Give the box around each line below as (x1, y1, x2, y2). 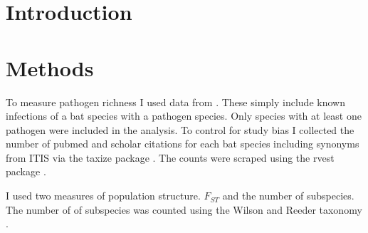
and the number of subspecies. (222, 188, 354, 203)
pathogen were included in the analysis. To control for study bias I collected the (6, 122, 354, 137)
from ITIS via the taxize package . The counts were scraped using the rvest (6, 150, 335, 165)
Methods (6, 53, 94, 82)
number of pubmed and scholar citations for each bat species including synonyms (6, 136, 359, 151)
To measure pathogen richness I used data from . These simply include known (6, 94, 345, 109)
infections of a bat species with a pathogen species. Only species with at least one (6, 108, 362, 123)
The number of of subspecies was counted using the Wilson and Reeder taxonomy (6, 202, 362, 217)
